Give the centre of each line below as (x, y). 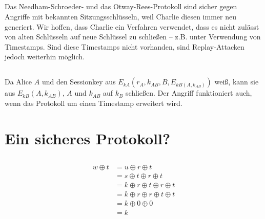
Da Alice (18, 82)
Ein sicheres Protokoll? (88, 138)
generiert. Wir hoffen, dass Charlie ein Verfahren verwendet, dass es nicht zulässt (132, 26)
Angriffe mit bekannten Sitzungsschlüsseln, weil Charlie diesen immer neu (120, 16)
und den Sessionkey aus (79, 82)
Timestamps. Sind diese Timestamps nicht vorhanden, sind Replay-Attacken (125, 46)
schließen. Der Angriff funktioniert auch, (189, 93)
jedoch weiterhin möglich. (45, 57)
